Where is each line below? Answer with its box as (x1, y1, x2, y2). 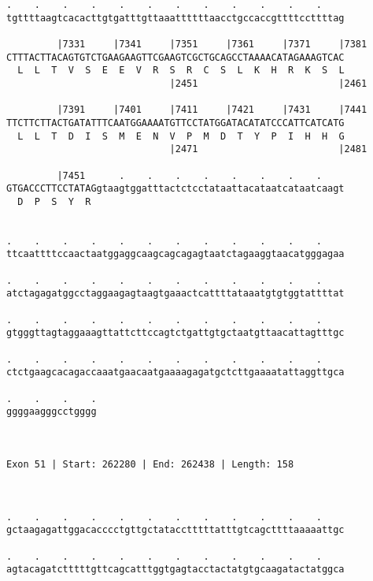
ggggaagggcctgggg (6, 406, 97, 418)
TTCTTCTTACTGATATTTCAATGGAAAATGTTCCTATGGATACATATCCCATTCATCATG (6, 117, 345, 128)
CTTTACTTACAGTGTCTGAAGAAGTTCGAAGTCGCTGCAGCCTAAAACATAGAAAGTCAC (6, 51, 345, 63)
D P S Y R (17, 196, 91, 207)
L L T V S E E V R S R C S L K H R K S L (17, 65, 345, 76)
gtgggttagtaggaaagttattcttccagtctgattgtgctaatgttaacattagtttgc (6, 327, 345, 339)
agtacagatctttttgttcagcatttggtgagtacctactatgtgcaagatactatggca (6, 564, 345, 575)
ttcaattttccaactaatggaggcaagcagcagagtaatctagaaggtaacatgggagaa (6, 248, 345, 260)
